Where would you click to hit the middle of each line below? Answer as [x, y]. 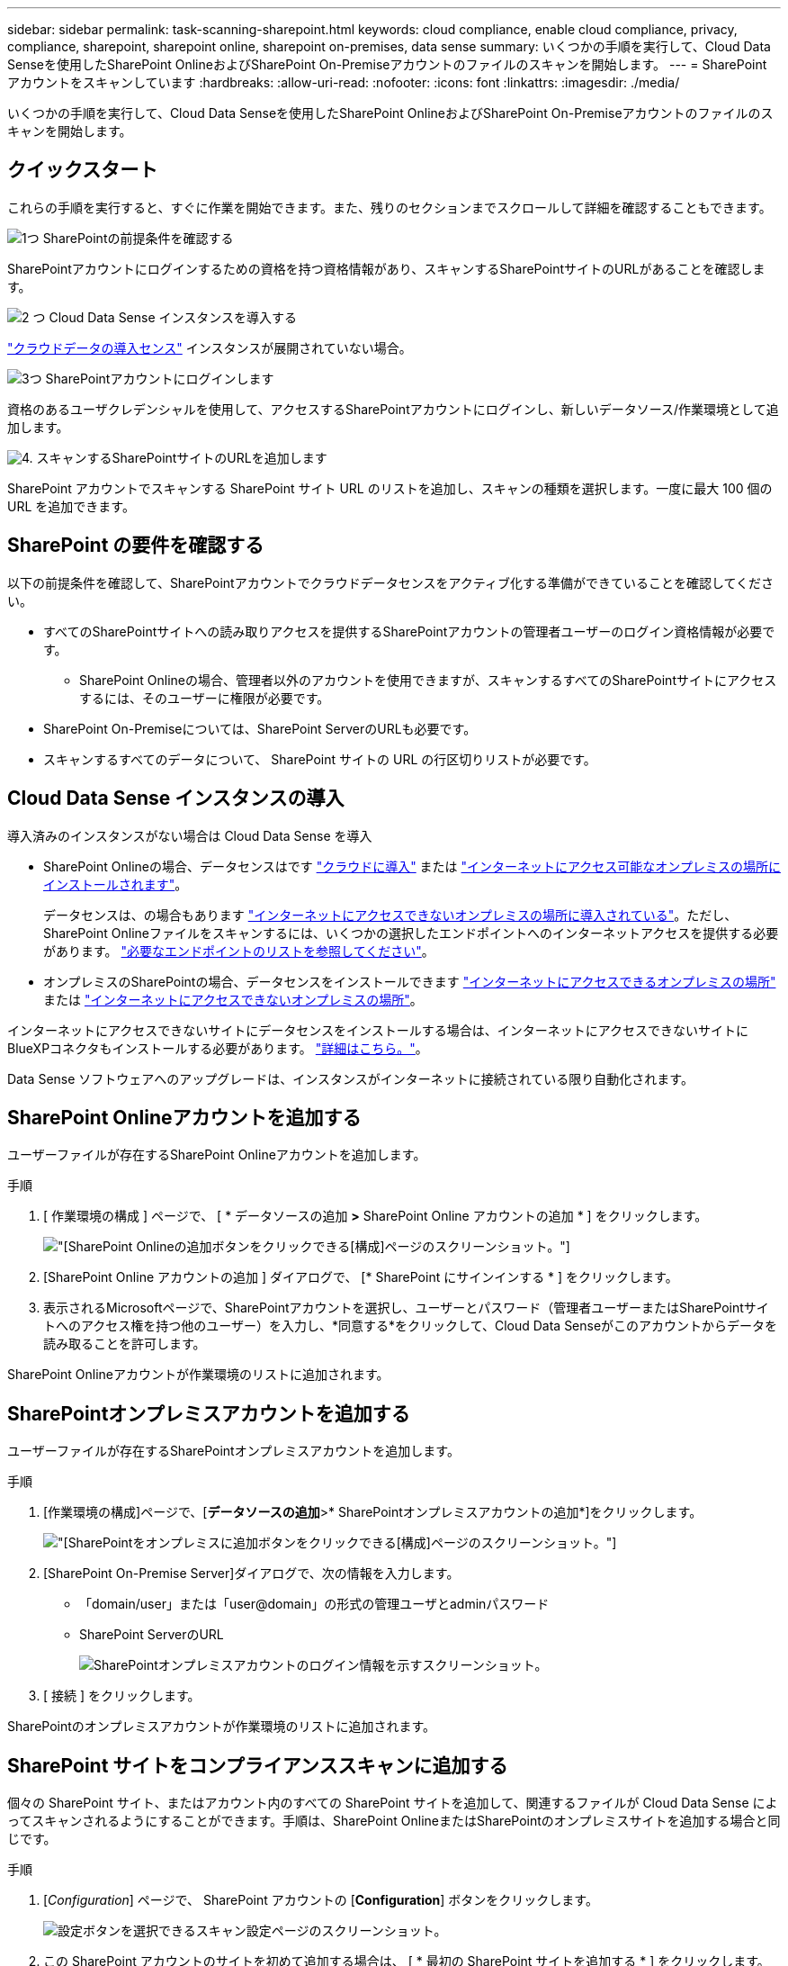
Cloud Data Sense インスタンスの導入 [176, 798]
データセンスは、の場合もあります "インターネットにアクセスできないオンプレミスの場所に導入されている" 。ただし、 [390, 915]
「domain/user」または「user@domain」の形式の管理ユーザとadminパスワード [314, 1604]
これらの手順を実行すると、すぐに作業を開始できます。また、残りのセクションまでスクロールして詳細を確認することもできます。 [390, 207]
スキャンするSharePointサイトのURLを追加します [182, 457]
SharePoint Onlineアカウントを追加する [184, 1117]
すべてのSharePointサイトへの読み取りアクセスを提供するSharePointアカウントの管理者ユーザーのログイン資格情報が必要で [409, 631]
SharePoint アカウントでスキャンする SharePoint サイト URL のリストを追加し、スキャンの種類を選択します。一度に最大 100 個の [390, 488]
